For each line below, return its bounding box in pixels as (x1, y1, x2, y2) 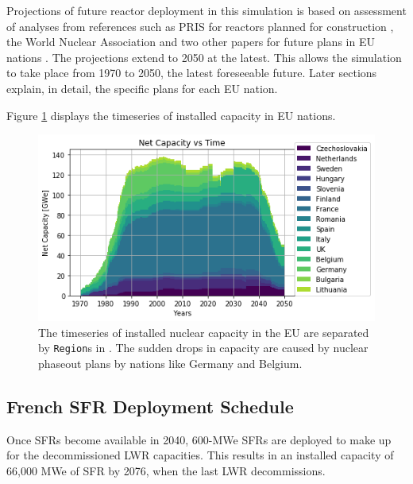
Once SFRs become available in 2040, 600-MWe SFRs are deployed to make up (6, 431, 392, 447)
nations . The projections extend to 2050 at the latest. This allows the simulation (6, 48, 402, 65)
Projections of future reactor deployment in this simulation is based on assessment (6, 2, 407, 18)
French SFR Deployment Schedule (6, 393, 294, 418)
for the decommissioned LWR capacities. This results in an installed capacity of (6, 447, 394, 463)
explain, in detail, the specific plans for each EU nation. (6, 79, 278, 96)
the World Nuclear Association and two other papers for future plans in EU (6, 33, 375, 50)
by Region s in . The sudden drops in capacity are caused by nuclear (38, 339, 369, 356)
